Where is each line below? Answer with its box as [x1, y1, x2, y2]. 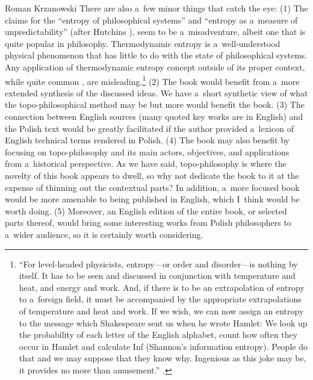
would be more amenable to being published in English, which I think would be [5, 193, 300, 205]
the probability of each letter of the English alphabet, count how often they [19, 328, 298, 341]
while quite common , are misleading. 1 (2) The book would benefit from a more [5, 73, 300, 87]
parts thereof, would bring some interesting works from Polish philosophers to [5, 216, 291, 229]
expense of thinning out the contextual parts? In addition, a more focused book [5, 181, 300, 193]
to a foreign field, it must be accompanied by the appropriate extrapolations [19, 293, 302, 305]
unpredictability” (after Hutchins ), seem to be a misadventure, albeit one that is [5, 25, 306, 38]
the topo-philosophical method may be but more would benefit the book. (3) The [5, 98, 305, 111]
